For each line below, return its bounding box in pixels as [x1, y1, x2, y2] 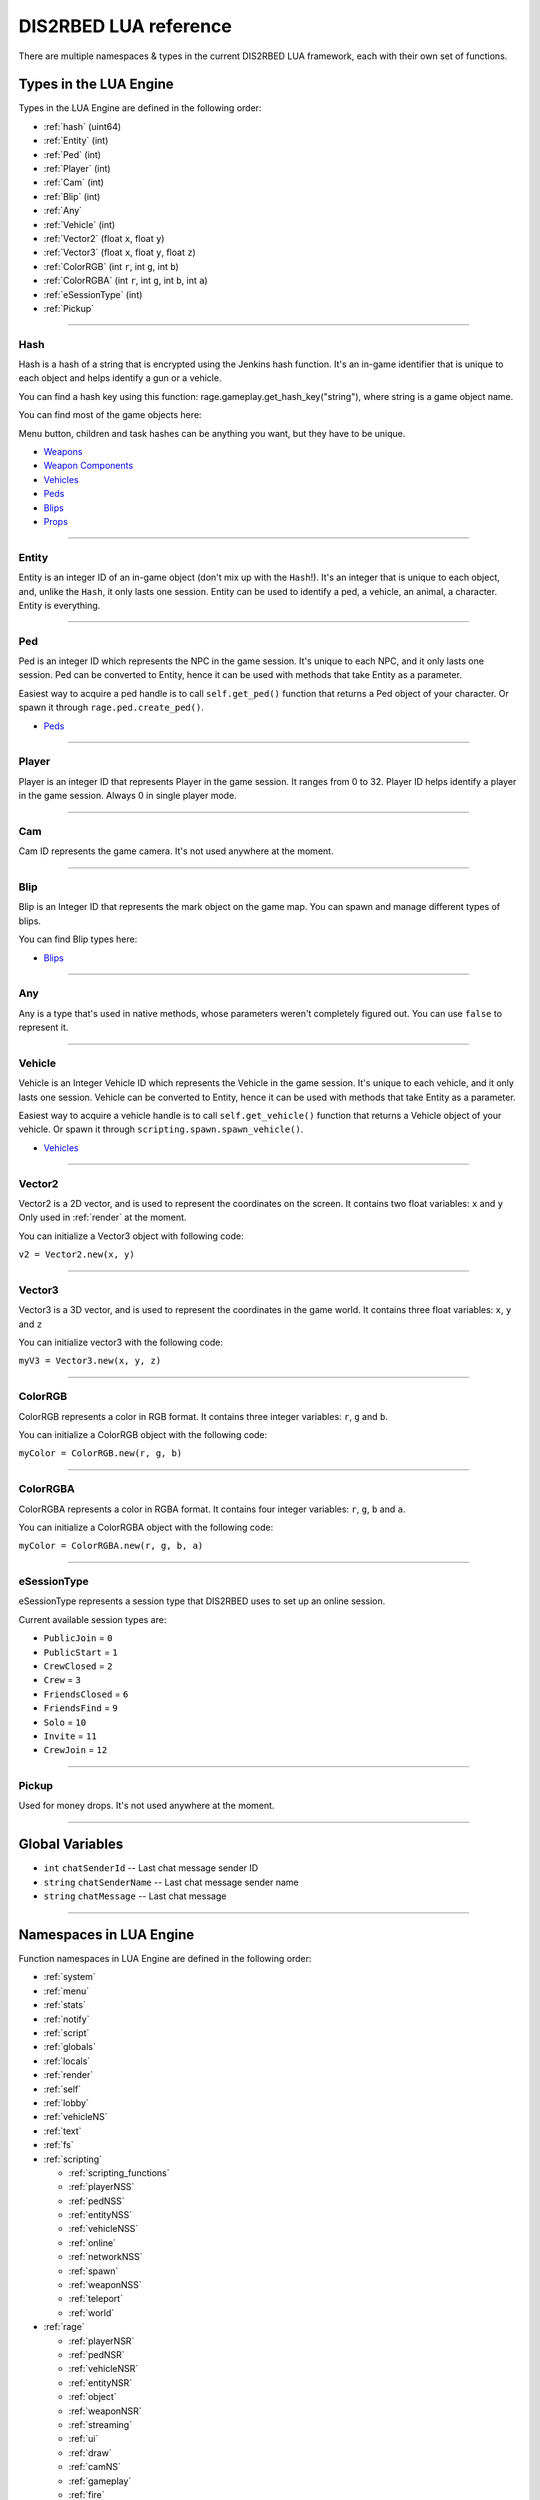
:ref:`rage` [43, 2321, 85, 2333]
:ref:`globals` [43, 2041, 97, 2053]
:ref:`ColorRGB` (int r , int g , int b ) [43, 260, 179, 272]
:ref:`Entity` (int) [43, 135, 109, 147]
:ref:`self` [43, 2083, 82, 2095]
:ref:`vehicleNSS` [68, 2223, 139, 2235]
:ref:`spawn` [68, 2265, 119, 2277]
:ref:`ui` [68, 2433, 99, 2445]
